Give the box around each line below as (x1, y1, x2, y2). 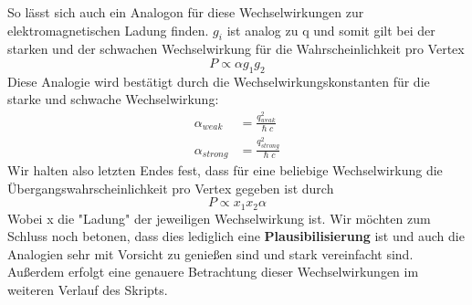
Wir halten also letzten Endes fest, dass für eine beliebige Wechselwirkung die (7, 161, 443, 179)
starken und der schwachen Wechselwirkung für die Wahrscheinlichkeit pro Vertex (7, 39, 465, 58)
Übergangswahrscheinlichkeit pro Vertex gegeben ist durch (7, 178, 334, 197)
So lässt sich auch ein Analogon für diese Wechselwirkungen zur (7, 3, 364, 21)
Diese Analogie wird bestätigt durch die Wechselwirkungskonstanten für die (7, 71, 430, 90)
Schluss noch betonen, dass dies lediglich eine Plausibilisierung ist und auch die (7, 226, 465, 246)
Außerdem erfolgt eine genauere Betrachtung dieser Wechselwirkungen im (7, 262, 419, 281)
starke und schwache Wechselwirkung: (7, 89, 219, 109)
